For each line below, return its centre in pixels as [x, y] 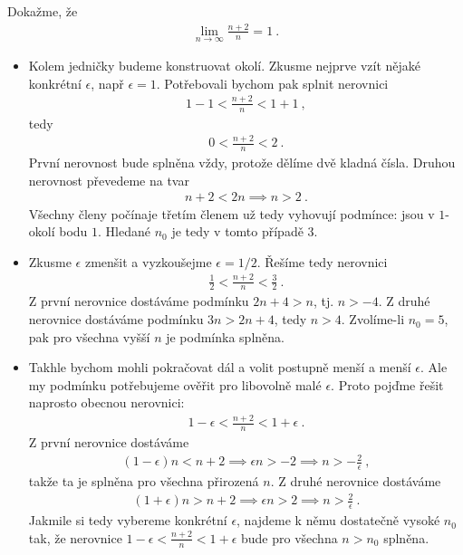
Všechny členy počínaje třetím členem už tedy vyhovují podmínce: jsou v [231, 213]
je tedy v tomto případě [237, 231]
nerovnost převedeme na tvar [109, 180]
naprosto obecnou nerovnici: [106, 402]
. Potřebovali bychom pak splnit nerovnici [272, 83]
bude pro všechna [289, 537]
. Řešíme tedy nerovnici [322, 261]
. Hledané [124, 231]
